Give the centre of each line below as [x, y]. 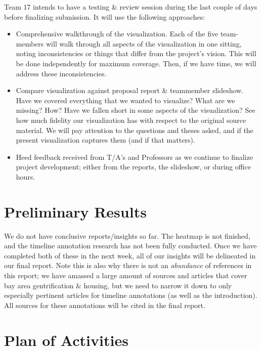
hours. [26, 176]
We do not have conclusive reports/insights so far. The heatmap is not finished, [127, 235]
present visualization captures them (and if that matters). [105, 140]
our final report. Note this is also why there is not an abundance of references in [128, 265]
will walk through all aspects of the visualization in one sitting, [144, 43]
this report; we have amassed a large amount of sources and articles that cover [126, 275]
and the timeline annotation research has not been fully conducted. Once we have [130, 246]
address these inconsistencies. [61, 73]
